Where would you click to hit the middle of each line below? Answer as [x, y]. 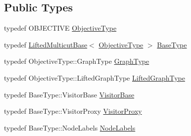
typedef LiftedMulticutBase [46, 44]
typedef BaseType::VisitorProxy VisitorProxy [73, 111]
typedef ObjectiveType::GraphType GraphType [77, 61]
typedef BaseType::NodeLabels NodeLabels [70, 127]
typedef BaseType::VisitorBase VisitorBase [69, 94]
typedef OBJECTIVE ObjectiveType [60, 28]
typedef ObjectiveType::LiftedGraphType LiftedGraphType [95, 77]
